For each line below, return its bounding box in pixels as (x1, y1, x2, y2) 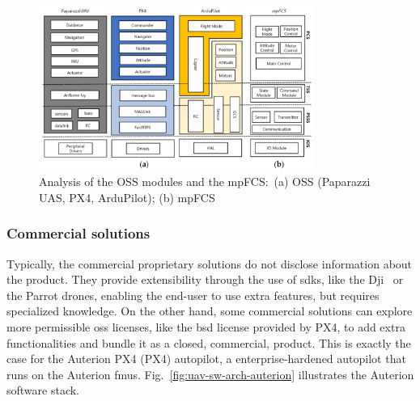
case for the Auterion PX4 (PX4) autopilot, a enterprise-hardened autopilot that (6, 350, 406, 367)
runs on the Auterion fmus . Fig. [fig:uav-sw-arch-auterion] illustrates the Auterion (6, 365, 414, 382)
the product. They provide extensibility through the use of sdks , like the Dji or (6, 271, 404, 288)
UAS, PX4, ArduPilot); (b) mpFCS (39, 188, 215, 205)
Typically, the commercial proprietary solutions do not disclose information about (6, 255, 413, 272)
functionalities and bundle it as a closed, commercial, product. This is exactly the (6, 334, 411, 351)
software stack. (6, 382, 80, 399)
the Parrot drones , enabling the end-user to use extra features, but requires (6, 286, 380, 303)
